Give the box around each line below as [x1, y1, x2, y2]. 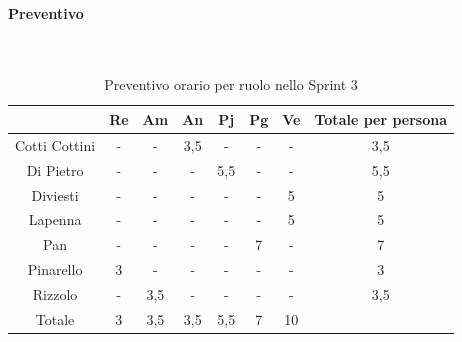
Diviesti [31, 184, 79, 205]
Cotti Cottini [15, 134, 96, 155]
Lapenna [28, 209, 82, 230]
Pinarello [27, 259, 83, 280]
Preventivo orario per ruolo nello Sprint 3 [104, 74, 358, 95]
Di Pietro [26, 159, 84, 180]
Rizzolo [32, 283, 78, 304]
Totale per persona [314, 108, 448, 129]
